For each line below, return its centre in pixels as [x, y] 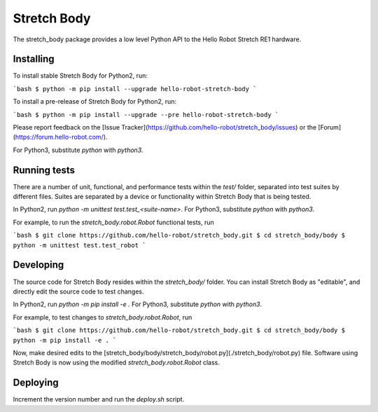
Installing [34, 59]
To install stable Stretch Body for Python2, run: [80, 76]
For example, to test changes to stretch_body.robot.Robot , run [103, 317]
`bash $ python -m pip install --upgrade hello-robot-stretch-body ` [135, 89]
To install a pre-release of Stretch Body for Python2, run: [95, 102]
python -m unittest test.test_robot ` [79, 245]
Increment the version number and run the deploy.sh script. [99, 399]
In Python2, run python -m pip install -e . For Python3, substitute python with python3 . [138, 304]
